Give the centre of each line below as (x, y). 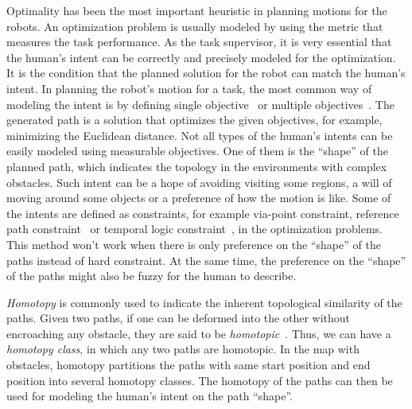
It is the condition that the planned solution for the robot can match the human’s (206, 73)
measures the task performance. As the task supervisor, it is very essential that (199, 42)
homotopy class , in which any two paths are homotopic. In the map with (183, 349)
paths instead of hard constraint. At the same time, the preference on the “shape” (206, 260)
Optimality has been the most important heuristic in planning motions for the (197, 10)
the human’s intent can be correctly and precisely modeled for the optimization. (201, 57)
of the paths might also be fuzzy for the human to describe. (152, 276)
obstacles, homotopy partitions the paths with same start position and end (189, 365)
